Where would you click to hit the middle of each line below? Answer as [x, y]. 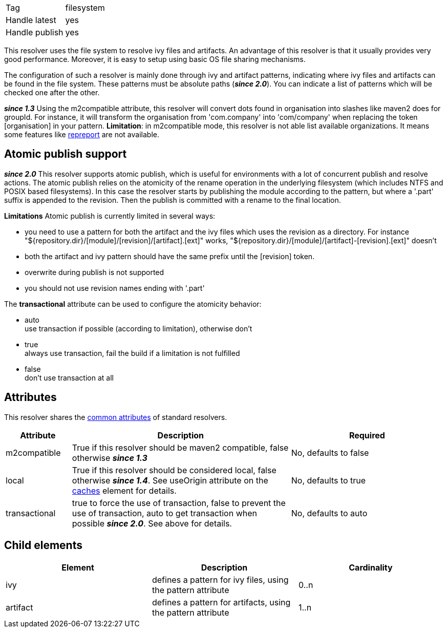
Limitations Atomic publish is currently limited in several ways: [110, 216]
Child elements [43, 545]
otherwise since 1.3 [110, 458]
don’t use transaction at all [69, 377]
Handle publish [35, 32]
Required [367, 435]
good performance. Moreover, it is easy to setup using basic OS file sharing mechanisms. [155, 59]
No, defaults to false [330, 452]
